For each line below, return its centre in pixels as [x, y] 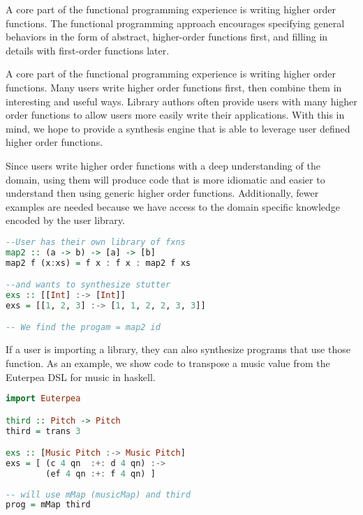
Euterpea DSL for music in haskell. [81, 376]
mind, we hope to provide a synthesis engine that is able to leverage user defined [178, 128]
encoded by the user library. [65, 220]
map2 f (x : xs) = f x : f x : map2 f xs [98, 263]
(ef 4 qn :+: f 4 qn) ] [101, 473]
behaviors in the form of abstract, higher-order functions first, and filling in [167, 37]
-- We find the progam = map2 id [83, 328]
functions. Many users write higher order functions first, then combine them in [174, 87]
